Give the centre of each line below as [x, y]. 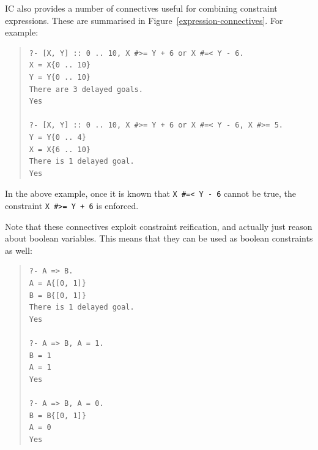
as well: [19, 250]
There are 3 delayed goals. [86, 89]
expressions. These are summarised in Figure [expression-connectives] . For [144, 20]
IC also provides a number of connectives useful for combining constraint [141, 8]
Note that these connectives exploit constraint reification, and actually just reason [159, 226]
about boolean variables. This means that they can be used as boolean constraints [159, 238]
